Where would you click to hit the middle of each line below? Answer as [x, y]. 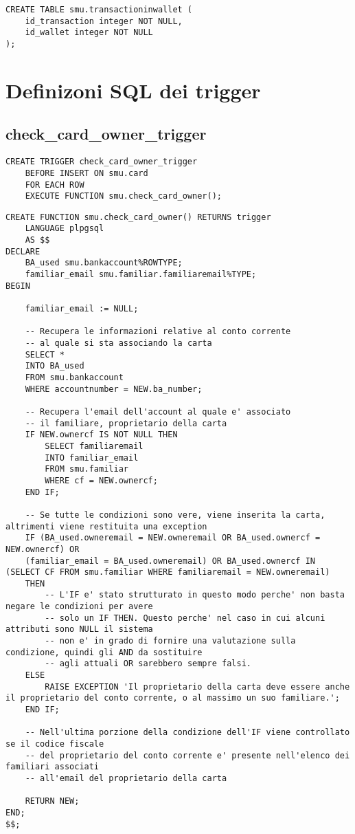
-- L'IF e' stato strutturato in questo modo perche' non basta [195, 595]
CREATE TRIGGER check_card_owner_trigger [102, 162]
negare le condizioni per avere [79, 607]
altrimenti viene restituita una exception [106, 526]
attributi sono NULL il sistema [79, 629]
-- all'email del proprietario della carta [126, 778]
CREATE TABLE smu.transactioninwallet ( [99, 10]
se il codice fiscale [55, 744]
